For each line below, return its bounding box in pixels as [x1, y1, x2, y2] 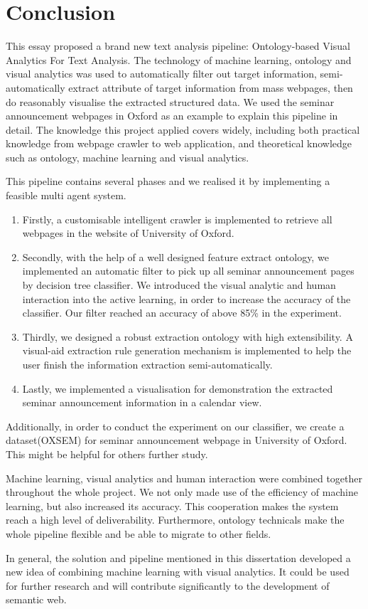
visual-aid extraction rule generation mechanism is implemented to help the [22, 343, 352, 358]
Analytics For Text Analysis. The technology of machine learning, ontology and [6, 52, 352, 67]
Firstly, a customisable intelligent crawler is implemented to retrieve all [22, 211, 332, 226]
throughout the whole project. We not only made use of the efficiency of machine [6, 484, 358, 499]
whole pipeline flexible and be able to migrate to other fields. [6, 526, 271, 541]
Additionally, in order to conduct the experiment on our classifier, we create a [6, 418, 345, 433]
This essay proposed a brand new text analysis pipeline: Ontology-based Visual [6, 38, 350, 53]
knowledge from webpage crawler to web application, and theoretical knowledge [6, 136, 352, 151]
